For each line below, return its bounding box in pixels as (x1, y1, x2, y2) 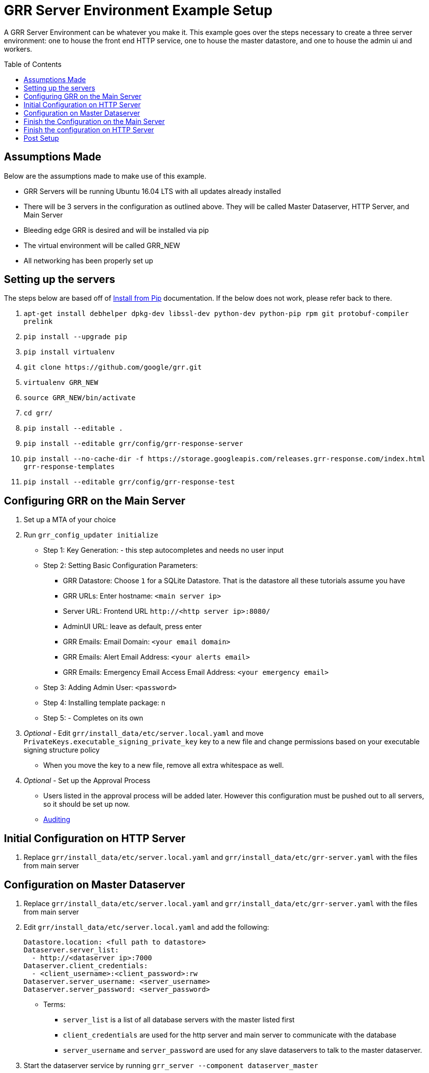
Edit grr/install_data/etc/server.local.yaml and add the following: (24, 922, 269, 931)
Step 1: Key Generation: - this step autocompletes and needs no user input (43, 546, 284, 555)
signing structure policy (24, 746, 100, 755)
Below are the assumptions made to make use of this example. (4, 171, 206, 180)
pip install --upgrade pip (24, 333, 127, 341)
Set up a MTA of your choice (24, 515, 116, 524)
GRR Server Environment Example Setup (4, 2, 273, 19)
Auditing (43, 815, 70, 824)
